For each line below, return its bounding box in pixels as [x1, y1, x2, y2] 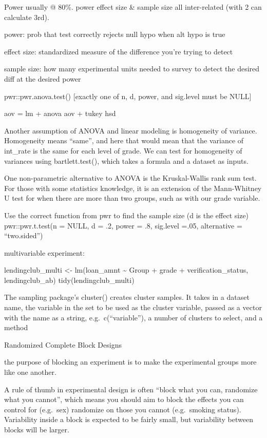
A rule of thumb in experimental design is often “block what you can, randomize [4, 384, 258, 394]
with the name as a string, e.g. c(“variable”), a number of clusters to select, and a [4, 312, 263, 322]
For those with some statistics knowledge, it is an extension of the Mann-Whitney [4, 182, 262, 193]
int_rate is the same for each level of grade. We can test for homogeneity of [4, 145, 242, 156]
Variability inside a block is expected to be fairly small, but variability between [4, 414, 253, 425]
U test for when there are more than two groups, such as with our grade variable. [4, 193, 260, 203]
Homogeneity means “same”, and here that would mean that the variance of [4, 135, 244, 146]
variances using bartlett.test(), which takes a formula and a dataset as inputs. [4, 155, 249, 166]
